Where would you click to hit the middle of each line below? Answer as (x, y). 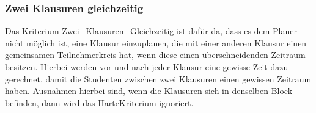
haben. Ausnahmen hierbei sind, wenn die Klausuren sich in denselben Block (149, 91)
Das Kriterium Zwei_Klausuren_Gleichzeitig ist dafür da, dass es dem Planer (151, 31)
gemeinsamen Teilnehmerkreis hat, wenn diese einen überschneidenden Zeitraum (155, 55)
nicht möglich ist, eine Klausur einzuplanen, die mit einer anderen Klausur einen (156, 42)
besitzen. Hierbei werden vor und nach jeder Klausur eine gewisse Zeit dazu (147, 67)
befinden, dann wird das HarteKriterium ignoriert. (99, 102)
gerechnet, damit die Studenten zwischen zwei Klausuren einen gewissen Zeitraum (158, 78)
